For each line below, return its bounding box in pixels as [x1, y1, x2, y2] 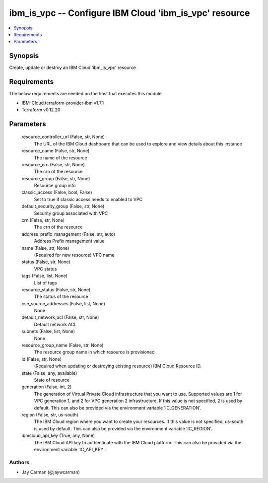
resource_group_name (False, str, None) [21, 343, 104, 348]
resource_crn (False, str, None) [21, 161, 85, 167]
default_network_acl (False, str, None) [21, 314, 99, 320]
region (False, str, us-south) [21, 412, 79, 417]
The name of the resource [34, 154, 87, 161]
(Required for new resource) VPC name [34, 252, 115, 258]
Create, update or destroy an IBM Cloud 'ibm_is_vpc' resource [9, 65, 136, 70]
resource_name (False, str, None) [21, 148, 90, 154]
